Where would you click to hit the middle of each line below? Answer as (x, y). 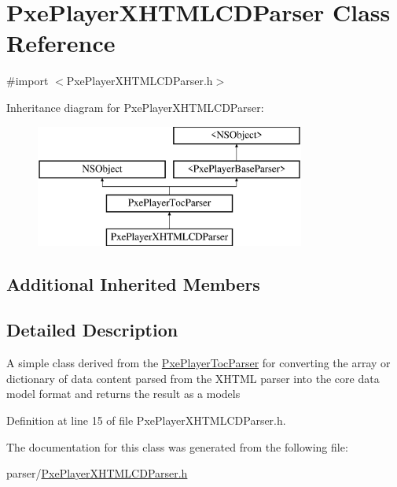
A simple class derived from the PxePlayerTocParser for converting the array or (198, 363)
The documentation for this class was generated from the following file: (177, 446)
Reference (61, 43)
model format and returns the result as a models (123, 394)
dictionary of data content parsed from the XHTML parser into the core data (193, 378)
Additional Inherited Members (133, 283)
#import (28, 81)
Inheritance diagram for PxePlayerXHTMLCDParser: (135, 107)
